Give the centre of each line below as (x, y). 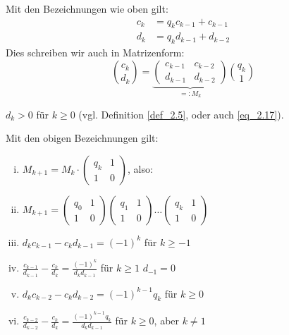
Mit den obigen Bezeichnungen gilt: (82, 138)
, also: (140, 168)
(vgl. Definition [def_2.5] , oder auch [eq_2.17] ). (181, 114)
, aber (167, 321)
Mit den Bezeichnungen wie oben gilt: (87, 8)
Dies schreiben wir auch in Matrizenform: (95, 53)
